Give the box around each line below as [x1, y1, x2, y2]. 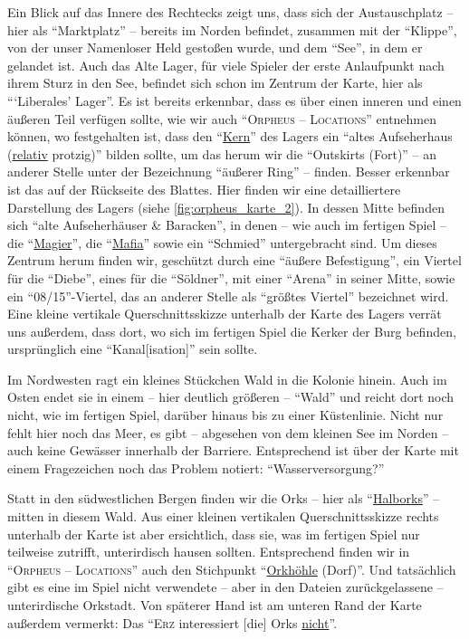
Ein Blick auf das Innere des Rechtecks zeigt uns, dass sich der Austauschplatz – [7, 3, 454, 21]
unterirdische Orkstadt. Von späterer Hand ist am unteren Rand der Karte [7, 596, 422, 614]
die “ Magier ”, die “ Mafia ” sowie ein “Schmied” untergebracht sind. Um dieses [7, 233, 437, 252]
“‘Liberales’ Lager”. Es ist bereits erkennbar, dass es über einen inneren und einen [7, 91, 462, 110]
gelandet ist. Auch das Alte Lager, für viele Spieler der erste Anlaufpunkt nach [7, 55, 445, 74]
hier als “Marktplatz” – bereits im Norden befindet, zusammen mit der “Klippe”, [7, 20, 457, 39]
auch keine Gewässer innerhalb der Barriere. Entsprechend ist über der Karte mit [7, 441, 459, 460]
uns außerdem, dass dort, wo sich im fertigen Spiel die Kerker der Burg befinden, [7, 321, 456, 340]
